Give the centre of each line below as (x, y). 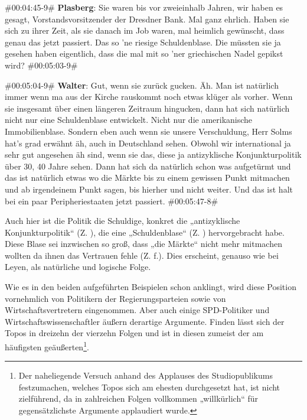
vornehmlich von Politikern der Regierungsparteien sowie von (115, 298)
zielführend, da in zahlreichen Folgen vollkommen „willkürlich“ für (138, 398)
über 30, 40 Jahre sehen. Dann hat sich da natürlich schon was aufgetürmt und (148, 166)
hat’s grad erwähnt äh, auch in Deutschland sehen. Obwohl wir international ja (148, 143)
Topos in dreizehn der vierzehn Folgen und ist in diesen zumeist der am (134, 333)
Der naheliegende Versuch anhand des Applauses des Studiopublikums (146, 375)
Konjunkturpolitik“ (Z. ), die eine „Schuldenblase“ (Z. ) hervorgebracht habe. (145, 232)
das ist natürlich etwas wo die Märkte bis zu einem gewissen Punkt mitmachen (147, 178)
